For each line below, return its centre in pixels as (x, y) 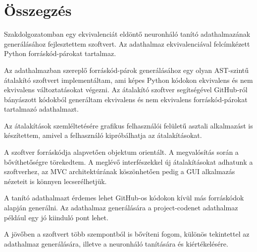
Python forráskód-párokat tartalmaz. (60, 53)
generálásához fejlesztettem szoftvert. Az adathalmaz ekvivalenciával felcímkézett (127, 43)
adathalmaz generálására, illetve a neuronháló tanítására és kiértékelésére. (116, 243)
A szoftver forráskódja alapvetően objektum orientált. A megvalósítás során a (121, 152)
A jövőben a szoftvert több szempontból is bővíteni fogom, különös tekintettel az (127, 234)
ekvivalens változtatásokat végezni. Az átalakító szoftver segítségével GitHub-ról (126, 90)
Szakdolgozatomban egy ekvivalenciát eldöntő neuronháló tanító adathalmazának (127, 34)
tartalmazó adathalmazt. (41, 109)
